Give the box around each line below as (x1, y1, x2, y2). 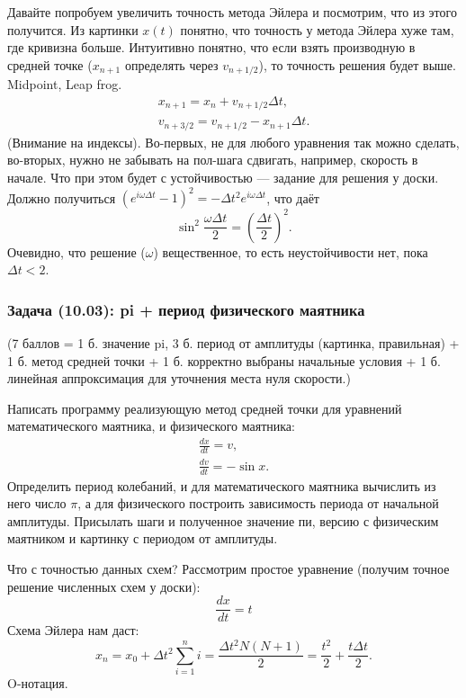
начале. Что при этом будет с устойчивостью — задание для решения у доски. (7, 167, 439, 186)
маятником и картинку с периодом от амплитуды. (7, 529, 278, 548)
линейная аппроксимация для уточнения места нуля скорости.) (7, 369, 351, 388)
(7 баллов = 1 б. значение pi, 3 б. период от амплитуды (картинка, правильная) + (7, 333, 460, 352)
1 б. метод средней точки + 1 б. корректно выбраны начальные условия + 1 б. (7, 351, 441, 370)
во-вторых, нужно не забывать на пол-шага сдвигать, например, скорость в (7, 150, 418, 169)
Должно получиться (7, 188, 116, 207)
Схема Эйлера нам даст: (7, 621, 139, 640)
